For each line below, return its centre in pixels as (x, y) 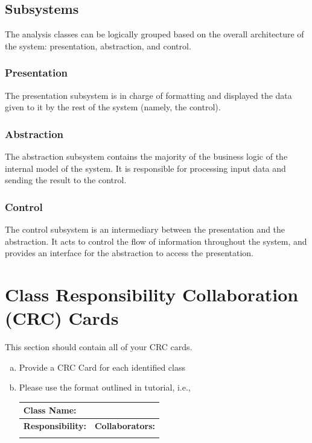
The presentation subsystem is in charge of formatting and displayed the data (148, 95)
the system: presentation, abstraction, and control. (98, 46)
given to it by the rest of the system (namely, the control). (113, 107)
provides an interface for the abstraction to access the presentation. (129, 253)
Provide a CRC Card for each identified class (102, 367)
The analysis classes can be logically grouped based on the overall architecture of (154, 34)
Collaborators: (125, 426)
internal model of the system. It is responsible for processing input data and (145, 168)
